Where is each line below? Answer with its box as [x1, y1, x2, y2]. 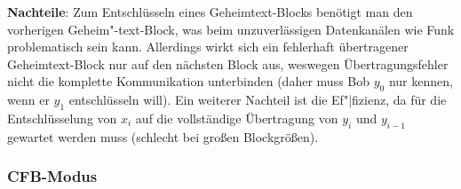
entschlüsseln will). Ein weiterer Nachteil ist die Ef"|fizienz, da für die [68, 91, 447, 109]
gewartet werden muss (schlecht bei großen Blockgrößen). [7, 127, 319, 146]
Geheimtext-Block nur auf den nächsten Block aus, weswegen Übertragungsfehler [7, 54, 449, 73]
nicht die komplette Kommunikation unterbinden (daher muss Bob [7, 72, 370, 91]
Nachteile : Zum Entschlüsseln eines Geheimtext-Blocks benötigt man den [7, 3, 413, 20]
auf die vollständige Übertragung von [135, 108, 338, 127]
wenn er [7, 91, 50, 109]
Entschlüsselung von [7, 108, 117, 127]
